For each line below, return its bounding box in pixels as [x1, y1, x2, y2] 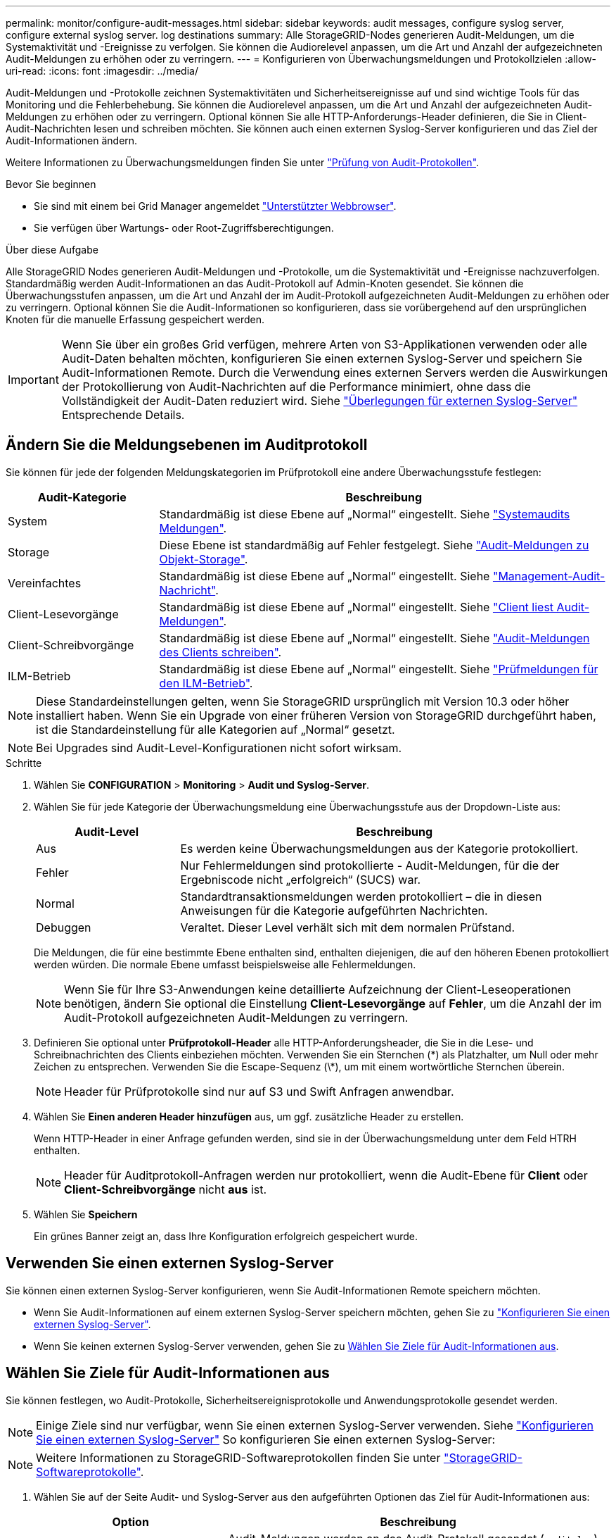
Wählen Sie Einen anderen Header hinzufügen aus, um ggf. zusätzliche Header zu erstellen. [34, 1110, 464, 1123]
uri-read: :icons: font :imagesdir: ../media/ [6, 65, 198, 77]
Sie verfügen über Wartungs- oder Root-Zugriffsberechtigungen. [34, 222, 334, 234]
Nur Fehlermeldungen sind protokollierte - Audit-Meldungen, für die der [180, 858, 560, 873]
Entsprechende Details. [61, 408, 185, 422]
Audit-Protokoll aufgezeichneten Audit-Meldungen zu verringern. [64, 1010, 409, 1025]
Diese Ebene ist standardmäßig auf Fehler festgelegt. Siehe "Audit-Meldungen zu [159, 537, 589, 552]
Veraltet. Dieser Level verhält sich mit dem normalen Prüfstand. [180, 920, 515, 934]
